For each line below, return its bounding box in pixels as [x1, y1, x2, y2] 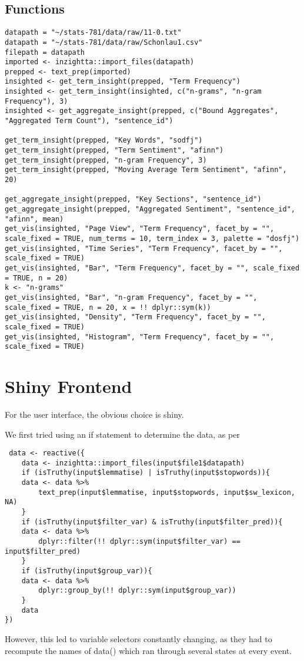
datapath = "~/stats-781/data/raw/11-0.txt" [5, 28, 182, 37]
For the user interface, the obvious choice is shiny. [5, 408, 184, 420]
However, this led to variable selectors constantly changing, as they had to [5, 632, 272, 645]
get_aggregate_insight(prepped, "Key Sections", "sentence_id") [5, 195, 262, 204]
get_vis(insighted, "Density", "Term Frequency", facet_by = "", [5, 313, 266, 322]
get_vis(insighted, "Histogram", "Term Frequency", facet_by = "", [5, 332, 275, 341]
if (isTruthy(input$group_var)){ [21, 567, 152, 576]
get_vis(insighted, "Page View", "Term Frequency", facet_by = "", [5, 224, 275, 233]
